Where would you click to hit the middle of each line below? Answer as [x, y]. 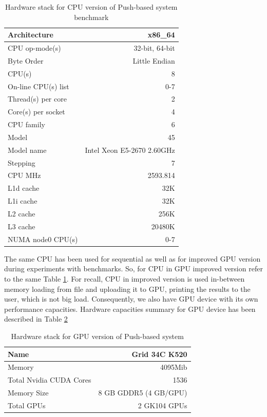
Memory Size [28, 393]
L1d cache [24, 188]
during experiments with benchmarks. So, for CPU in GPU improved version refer [133, 269]
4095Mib [174, 367]
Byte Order [26, 60]
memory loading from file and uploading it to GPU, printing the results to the [127, 289]
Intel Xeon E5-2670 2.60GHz [130, 150]
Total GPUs [27, 405]
